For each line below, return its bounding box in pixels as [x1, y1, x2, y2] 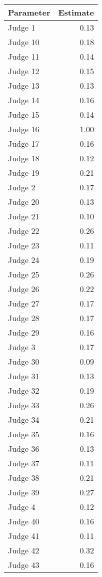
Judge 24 [8, 254, 39, 265]
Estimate [58, 7, 94, 18]
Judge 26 [8, 283, 39, 295]
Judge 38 [8, 472, 39, 483]
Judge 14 [8, 94, 39, 106]
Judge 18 [8, 152, 39, 164]
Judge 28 [8, 312, 39, 324]
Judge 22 [8, 225, 39, 236]
